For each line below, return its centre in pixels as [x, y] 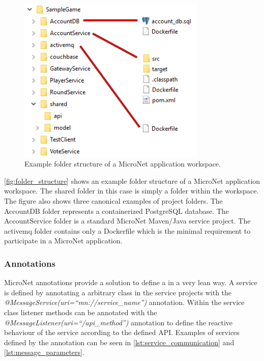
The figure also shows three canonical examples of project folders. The [113, 200]
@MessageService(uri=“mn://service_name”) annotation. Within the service [124, 302]
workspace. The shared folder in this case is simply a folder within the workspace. [131, 191]
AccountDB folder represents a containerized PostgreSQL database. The [116, 211]
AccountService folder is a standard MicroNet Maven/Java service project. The [127, 221]
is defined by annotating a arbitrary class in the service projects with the [118, 292]
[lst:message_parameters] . [44, 352]
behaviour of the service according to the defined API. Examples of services [122, 332]
